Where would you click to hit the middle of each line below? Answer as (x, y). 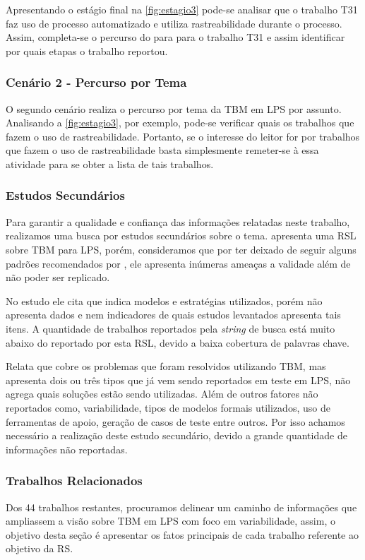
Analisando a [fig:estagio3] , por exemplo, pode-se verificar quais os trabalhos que (180, 123)
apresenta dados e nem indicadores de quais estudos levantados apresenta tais (173, 315)
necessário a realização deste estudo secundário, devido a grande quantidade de (176, 435)
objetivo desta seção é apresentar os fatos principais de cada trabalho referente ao (182, 534)
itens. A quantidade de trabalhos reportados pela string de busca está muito (170, 328)
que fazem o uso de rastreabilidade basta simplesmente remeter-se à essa (162, 150)
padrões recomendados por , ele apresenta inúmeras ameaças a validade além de (178, 263)
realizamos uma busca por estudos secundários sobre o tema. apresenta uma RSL (181, 236)
